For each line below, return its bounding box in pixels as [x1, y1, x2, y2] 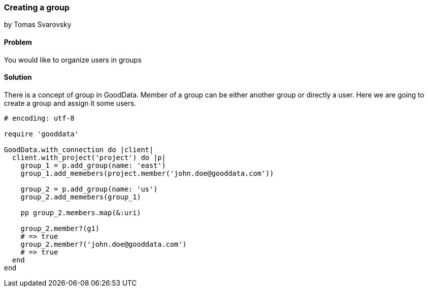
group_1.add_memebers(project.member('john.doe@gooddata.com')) [20, 169, 274, 177]
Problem [4, 37, 32, 46]
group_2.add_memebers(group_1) [20, 193, 141, 201]
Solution [4, 73, 32, 82]
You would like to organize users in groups [4, 55, 142, 64]
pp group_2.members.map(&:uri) [20, 208, 141, 217]
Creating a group [4, 2, 70, 12]
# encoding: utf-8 [4, 114, 75, 122]
